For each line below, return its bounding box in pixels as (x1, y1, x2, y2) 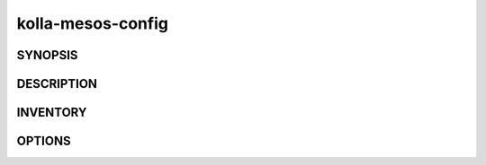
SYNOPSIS (16, 48, 78, 63)
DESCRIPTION (16, 76, 98, 91)
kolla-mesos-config (16, 13, 168, 33)
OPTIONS (16, 134, 71, 149)
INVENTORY (16, 105, 87, 120)
